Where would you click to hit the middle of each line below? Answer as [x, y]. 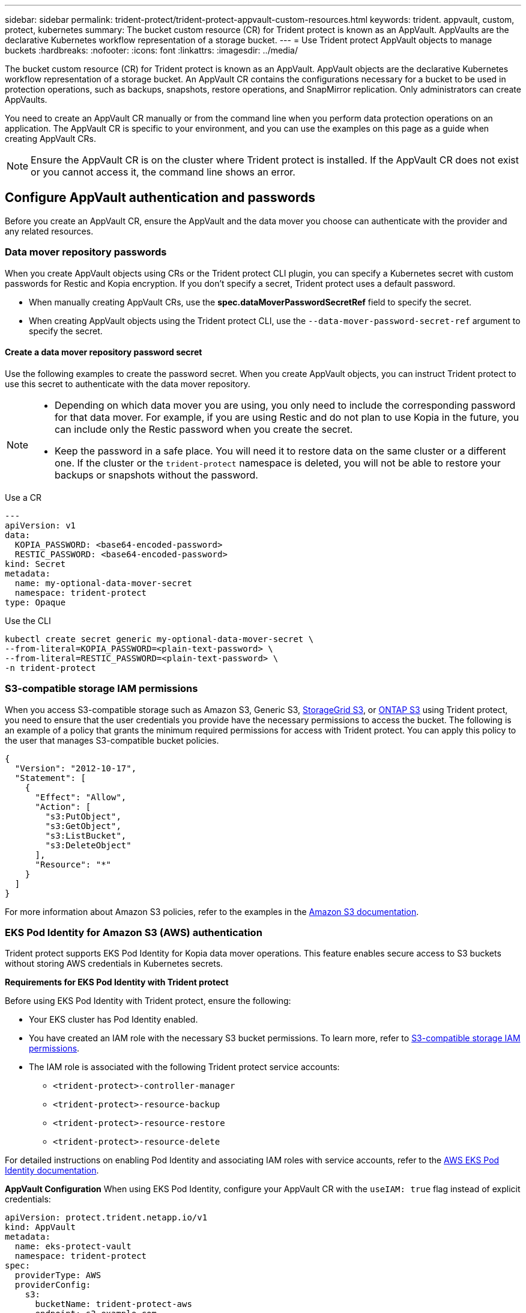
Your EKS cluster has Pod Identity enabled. [113, 1020]
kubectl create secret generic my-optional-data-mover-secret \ [159, 639]
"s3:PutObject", [83, 816]
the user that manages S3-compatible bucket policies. [112, 740]
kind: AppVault [41, 1227]
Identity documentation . [52, 1171]
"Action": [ [63, 806]
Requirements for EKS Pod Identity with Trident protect [117, 982]
